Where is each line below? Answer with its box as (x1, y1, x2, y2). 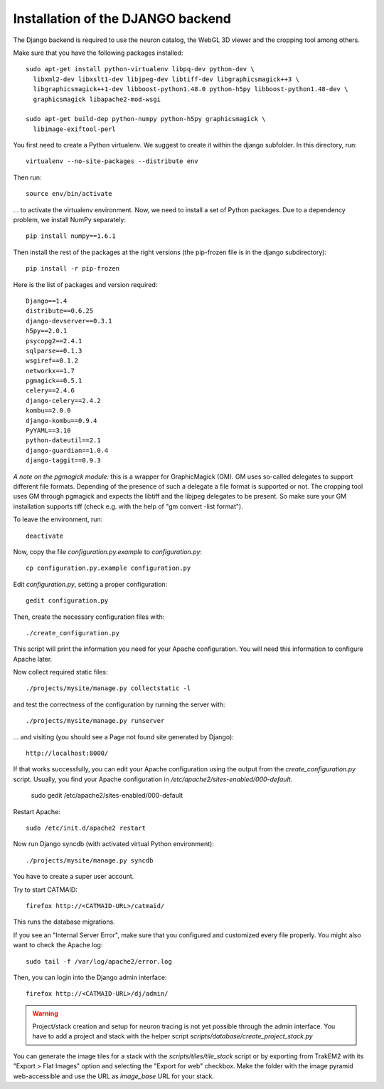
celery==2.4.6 (26, 387, 75, 395)
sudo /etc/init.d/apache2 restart (26, 823, 146, 832)
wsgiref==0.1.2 (26, 357, 79, 365)
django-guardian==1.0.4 (26, 446, 109, 454)
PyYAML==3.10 (26, 427, 71, 434)
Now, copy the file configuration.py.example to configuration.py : (13, 547, 203, 556)
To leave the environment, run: (13, 515, 103, 523)
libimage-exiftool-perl (33, 125, 117, 133)
